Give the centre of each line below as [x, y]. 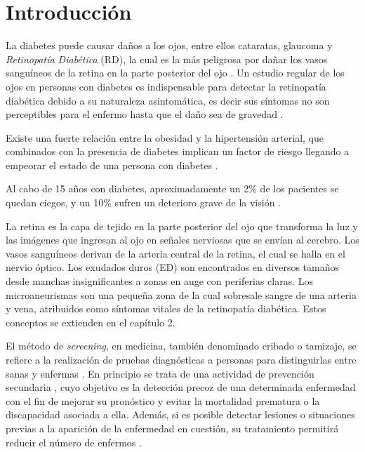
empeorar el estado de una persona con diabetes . [112, 165]
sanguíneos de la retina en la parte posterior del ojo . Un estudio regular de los [175, 73]
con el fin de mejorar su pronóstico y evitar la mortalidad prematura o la [163, 400]
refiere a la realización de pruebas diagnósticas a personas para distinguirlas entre [181, 359]
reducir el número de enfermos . [74, 442]
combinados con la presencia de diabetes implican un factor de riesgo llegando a [178, 151]
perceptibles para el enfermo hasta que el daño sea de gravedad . [145, 114]
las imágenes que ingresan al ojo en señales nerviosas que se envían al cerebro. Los [182, 240]
